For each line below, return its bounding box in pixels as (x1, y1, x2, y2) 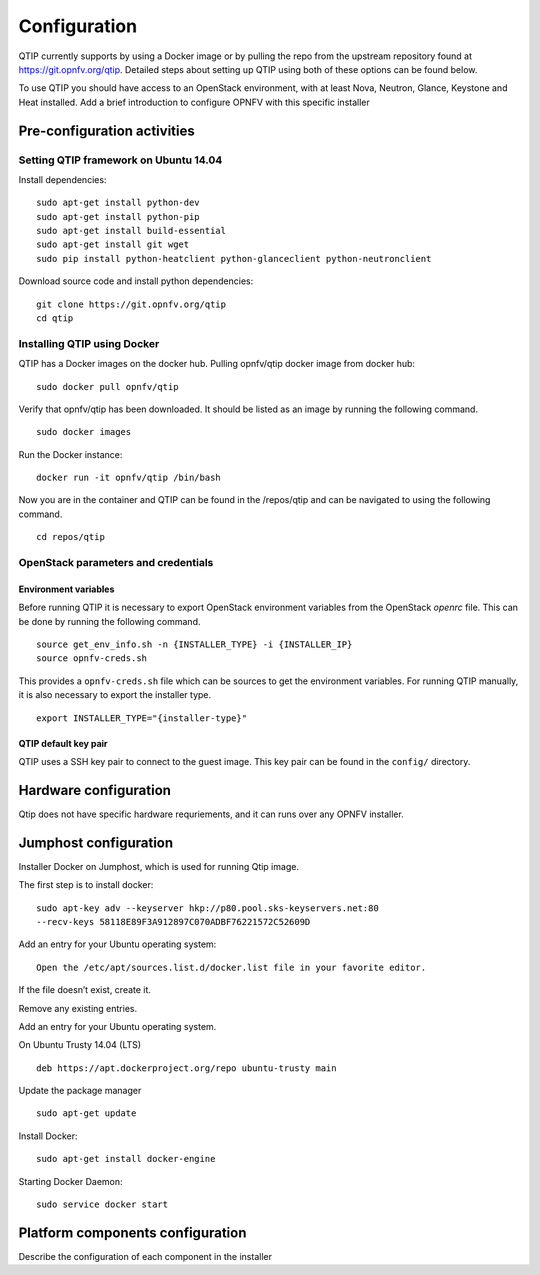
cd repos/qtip (36, 531, 105, 543)
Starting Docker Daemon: (18, 1175, 124, 1187)
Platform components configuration (18, 1224, 247, 1241)
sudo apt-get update (36, 1108, 137, 1119)
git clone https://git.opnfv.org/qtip (36, 298, 227, 310)
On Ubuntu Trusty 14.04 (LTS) (18, 1039, 142, 1051)
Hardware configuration (18, 781, 172, 799)
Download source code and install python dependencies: (18, 275, 254, 287)
